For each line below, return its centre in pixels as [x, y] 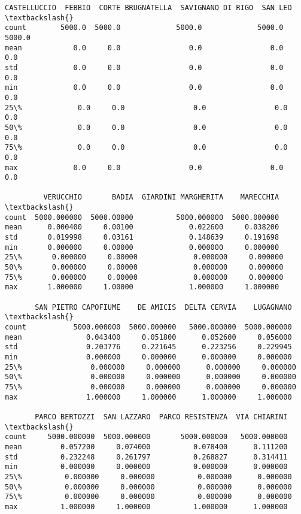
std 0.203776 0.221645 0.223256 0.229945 [148, 347]
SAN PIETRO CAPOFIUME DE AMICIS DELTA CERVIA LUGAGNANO [163, 307]
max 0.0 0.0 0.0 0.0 [144, 167]
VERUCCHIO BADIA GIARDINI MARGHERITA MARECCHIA [161, 197]
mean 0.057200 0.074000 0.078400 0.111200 [146, 447]
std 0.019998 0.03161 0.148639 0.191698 [142, 238]
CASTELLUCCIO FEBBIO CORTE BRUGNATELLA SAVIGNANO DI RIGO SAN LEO [148, 8]
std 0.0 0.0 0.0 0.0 [144, 67]
